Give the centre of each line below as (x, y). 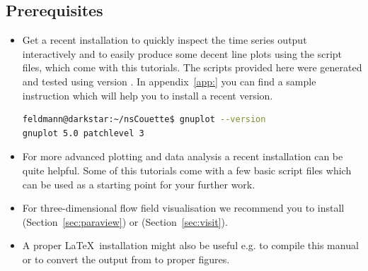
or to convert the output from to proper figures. (126, 259)
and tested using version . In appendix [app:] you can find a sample (169, 81)
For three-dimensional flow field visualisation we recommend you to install (183, 208)
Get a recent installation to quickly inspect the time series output (165, 40)
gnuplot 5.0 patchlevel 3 (83, 133)
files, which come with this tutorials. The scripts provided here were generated (192, 67)
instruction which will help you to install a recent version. (148, 95)
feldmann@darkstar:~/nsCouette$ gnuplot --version (144, 120)
